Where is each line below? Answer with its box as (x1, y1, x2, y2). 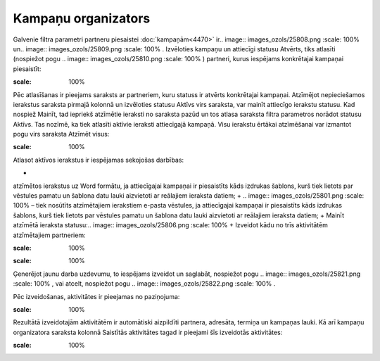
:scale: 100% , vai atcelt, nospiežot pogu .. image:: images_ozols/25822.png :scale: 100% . (13, 279, 276, 288)
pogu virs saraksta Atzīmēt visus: (13, 130, 110, 139)
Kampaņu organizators (13, 11, 151, 26)
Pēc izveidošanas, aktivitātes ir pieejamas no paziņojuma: (13, 292, 180, 300)
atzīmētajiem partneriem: (13, 231, 86, 239)
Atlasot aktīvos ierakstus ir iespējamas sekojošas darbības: (13, 156, 184, 164)
